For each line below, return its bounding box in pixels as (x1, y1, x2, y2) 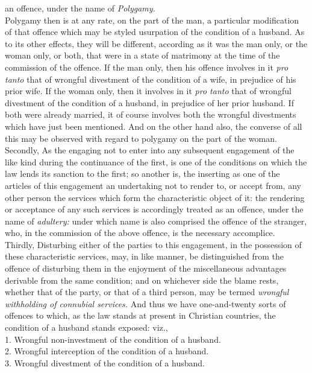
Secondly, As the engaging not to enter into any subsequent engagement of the (5, 144, 295, 156)
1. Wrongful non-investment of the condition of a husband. (5, 333, 221, 345)
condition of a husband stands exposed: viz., (5, 321, 168, 334)
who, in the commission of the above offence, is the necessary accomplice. (5, 226, 275, 239)
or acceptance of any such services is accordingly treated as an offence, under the (5, 203, 304, 215)
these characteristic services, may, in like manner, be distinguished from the (5, 250, 284, 263)
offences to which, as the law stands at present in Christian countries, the (5, 309, 276, 322)
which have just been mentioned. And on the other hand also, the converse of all (5, 120, 302, 132)
